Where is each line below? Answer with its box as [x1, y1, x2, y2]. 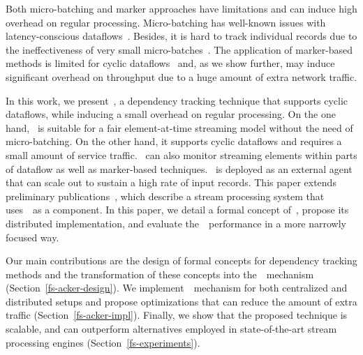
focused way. [6, 229, 59, 244]
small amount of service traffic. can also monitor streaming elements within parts [6, 147, 357, 162]
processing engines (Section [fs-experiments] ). [6, 335, 200, 349]
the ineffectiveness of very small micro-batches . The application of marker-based [6, 42, 353, 56]
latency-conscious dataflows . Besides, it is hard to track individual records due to [6, 29, 357, 43]
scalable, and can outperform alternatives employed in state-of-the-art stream [6, 322, 337, 336]
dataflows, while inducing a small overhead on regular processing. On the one [6, 107, 336, 121]
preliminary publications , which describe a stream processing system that [6, 188, 325, 203]
